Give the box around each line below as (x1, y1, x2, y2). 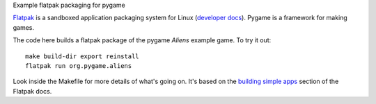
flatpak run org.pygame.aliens (25, 62, 132, 69)
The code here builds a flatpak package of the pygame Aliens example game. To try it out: (13, 36, 272, 44)
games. (13, 23, 35, 31)
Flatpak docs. (13, 87, 52, 95)
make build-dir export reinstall (25, 52, 139, 60)
